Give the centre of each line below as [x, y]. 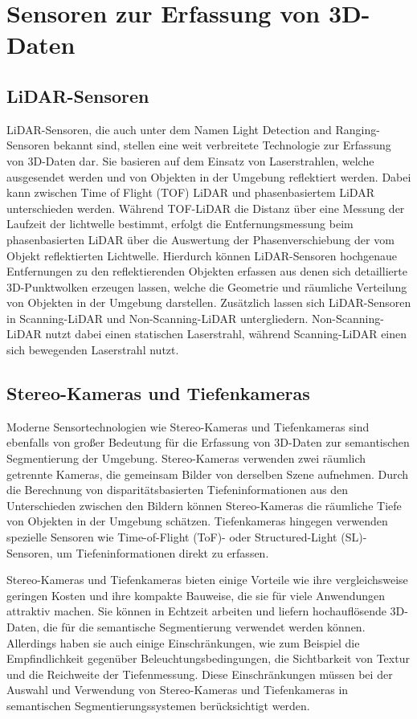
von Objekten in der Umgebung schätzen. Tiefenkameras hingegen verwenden [197, 521]
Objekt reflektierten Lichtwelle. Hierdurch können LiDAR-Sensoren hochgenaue [202, 255]
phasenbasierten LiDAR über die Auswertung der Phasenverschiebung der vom [200, 239]
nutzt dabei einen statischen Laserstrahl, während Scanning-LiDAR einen [226, 334]
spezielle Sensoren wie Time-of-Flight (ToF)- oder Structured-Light [172, 537]
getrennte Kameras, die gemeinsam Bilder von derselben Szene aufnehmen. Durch [208, 474]
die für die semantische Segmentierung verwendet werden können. [204, 627]
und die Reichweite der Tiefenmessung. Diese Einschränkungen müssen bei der [200, 674]
